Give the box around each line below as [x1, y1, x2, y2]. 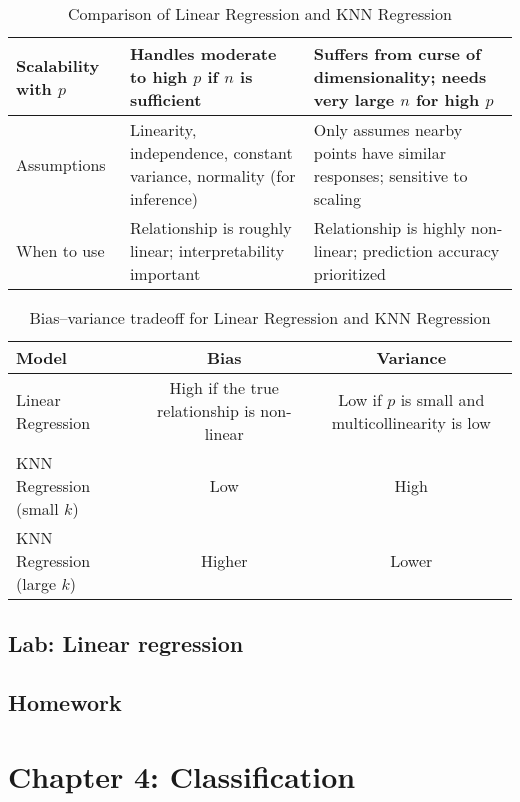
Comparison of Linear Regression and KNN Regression [68, 2, 452, 25]
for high [415, 88, 480, 111]
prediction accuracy [362, 239, 500, 262]
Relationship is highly [313, 216, 466, 239]
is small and [400, 387, 485, 411]
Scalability [16, 53, 100, 77]
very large [313, 88, 395, 111]
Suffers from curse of [313, 42, 481, 65]
